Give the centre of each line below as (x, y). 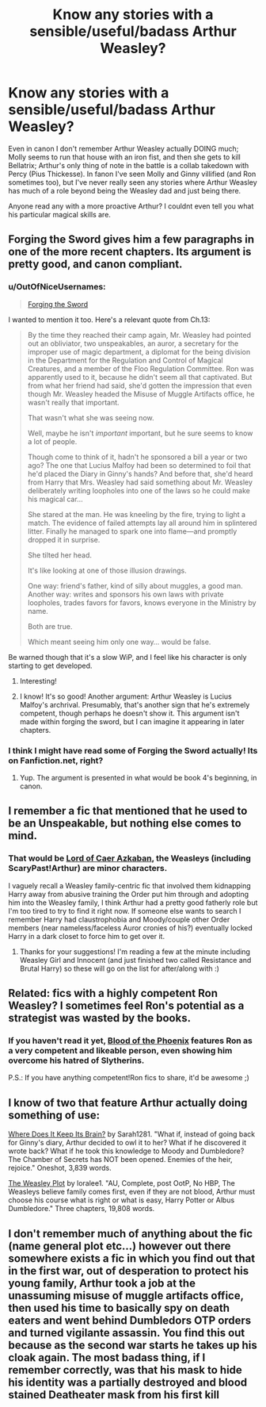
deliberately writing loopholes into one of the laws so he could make (139, 490)
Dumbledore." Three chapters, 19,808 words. (82, 1209)
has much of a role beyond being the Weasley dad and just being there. (125, 190)
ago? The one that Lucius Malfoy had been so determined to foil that (139, 465)
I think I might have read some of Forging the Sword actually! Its (133, 750)
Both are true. (50, 626)
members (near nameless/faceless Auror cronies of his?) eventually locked (131, 928)
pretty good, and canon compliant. (95, 265)
